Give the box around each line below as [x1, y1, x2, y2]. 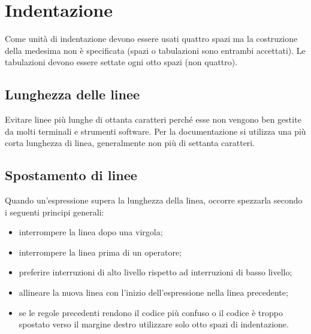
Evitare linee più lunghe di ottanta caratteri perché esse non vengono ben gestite [5, 113, 301, 126]
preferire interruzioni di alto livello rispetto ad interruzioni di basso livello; [19, 266, 292, 278]
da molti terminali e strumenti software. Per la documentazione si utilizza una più [5, 125, 306, 137]
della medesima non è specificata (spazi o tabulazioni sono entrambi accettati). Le [5, 44, 306, 56]
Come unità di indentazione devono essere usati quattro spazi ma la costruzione [5, 32, 298, 45]
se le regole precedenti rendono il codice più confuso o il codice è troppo [19, 306, 283, 318]
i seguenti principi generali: [5, 205, 104, 218]
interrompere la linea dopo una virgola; [19, 226, 163, 238]
